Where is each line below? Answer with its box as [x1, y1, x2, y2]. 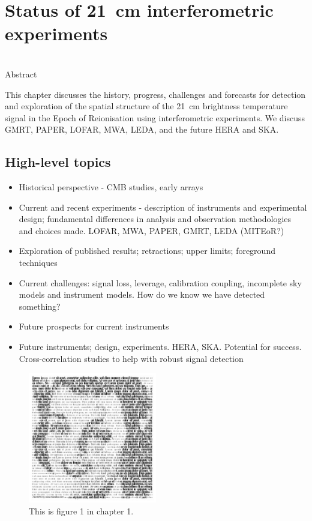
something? [19, 300, 61, 312]
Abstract [5, 67, 37, 80]
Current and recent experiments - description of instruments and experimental [19, 200, 307, 213]
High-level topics [5, 152, 111, 171]
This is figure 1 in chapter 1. [29, 504, 134, 517]
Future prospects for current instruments [19, 320, 169, 333]
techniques [19, 256, 58, 269]
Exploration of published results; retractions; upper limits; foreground [19, 244, 275, 257]
